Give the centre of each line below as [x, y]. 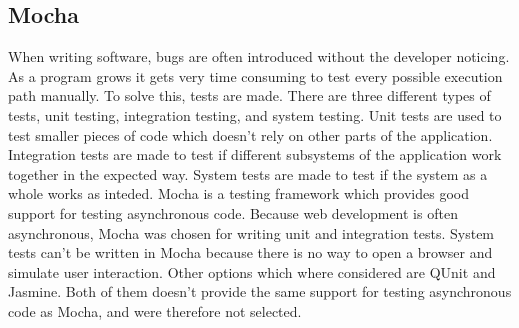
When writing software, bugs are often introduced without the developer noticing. [259, 56]
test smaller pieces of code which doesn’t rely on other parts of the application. [250, 134]
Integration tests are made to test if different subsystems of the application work [255, 154]
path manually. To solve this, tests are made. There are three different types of [249, 95]
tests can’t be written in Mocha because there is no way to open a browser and [250, 252]
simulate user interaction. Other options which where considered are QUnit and [252, 271]
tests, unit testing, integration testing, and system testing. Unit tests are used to [255, 114]
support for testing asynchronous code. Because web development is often [233, 212]
